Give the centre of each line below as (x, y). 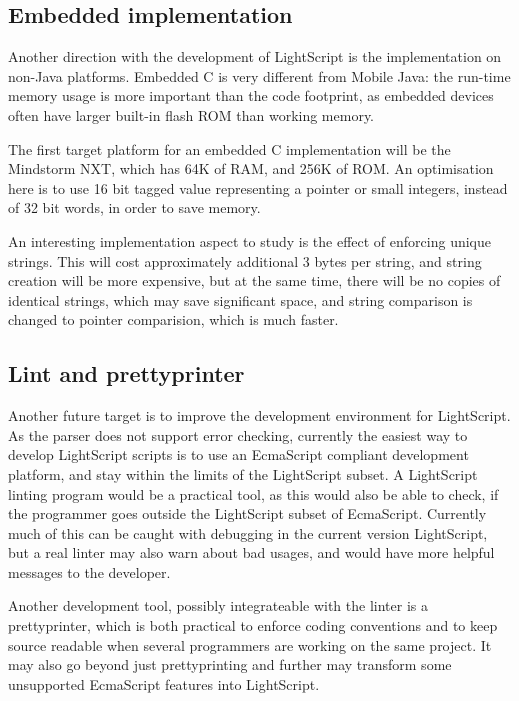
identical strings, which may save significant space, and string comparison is (240, 299)
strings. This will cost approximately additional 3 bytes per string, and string (245, 260)
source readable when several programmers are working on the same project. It (250, 644)
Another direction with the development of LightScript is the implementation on (255, 56)
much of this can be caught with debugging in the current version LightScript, (248, 532)
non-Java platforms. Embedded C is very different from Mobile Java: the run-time (259, 75)
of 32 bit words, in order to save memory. (134, 207)
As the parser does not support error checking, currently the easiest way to (238, 434)
